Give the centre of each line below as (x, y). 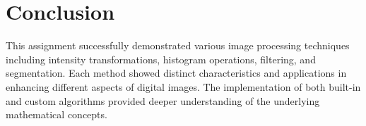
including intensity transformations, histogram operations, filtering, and (161, 59)
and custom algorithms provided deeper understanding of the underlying (163, 100)
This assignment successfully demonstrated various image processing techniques (178, 45)
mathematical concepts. (57, 114)
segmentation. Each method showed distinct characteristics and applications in (176, 73)
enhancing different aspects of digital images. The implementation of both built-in (183, 86)
